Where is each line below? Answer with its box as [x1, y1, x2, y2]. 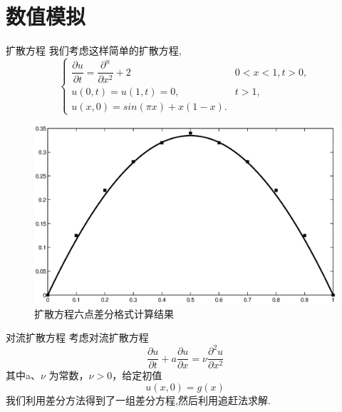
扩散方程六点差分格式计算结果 [34, 306, 174, 321]
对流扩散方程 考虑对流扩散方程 [6, 330, 149, 345]
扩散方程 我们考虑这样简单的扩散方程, [6, 43, 182, 58]
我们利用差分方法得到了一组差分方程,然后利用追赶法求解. [6, 392, 271, 407]
